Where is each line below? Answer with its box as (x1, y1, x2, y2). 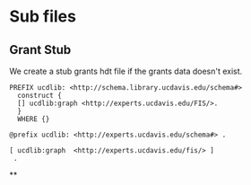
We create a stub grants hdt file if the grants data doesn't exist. (9, 66, 243, 76)
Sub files (9, 6, 76, 27)
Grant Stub (9, 42, 72, 57)
